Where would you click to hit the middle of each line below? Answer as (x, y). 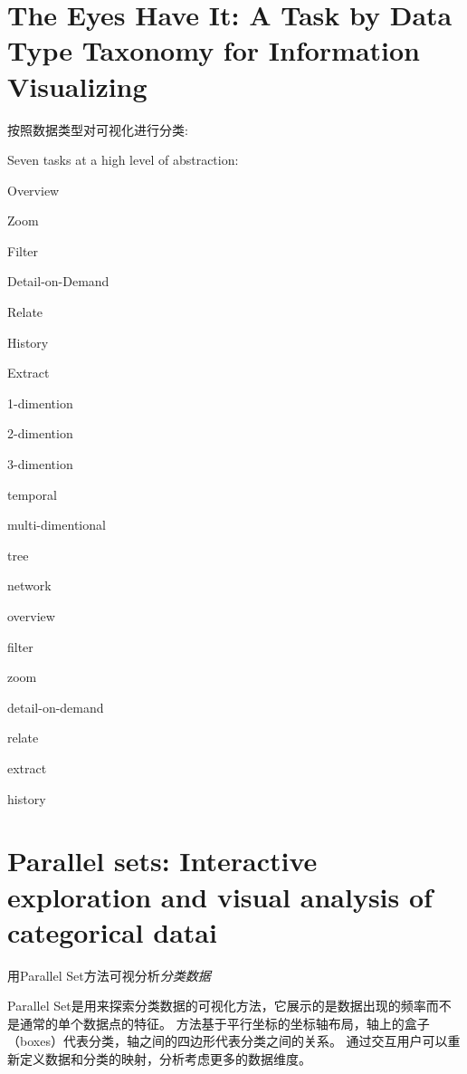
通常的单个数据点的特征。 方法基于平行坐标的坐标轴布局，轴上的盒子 (224, 1023)
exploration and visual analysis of (220, 896)
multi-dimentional (57, 525)
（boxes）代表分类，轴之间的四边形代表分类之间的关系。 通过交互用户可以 (228, 1041)
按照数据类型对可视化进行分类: (98, 129)
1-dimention (40, 403)
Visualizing (77, 86)
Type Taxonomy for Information (214, 50)
